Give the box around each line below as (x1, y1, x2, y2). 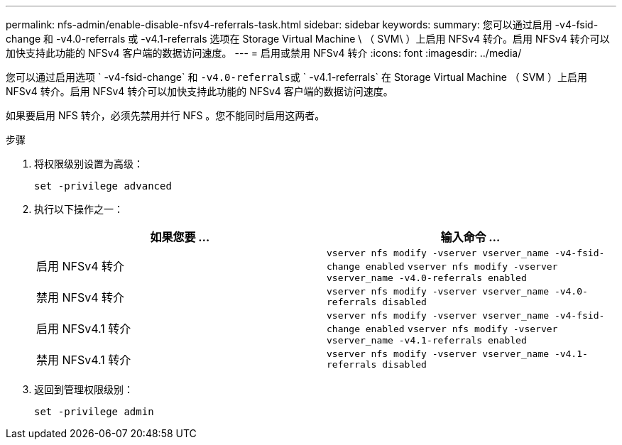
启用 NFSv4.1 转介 (36, 322, 131, 336)
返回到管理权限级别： (34, 383, 133, 395)
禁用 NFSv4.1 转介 (36, 353, 131, 367)
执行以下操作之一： (34, 203, 124, 215)
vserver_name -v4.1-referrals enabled (327, 335, 527, 346)
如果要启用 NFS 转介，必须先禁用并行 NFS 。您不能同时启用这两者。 (6, 109, 325, 121)
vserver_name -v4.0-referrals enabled (327, 273, 527, 283)
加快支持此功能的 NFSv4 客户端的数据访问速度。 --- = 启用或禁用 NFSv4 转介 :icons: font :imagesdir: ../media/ (6, 47, 522, 59)
